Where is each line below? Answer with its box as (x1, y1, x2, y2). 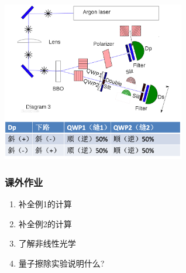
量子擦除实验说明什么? (18, 257, 105, 269)
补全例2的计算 (18, 217, 72, 230)
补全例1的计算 (18, 198, 72, 210)
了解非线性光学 (18, 237, 76, 250)
